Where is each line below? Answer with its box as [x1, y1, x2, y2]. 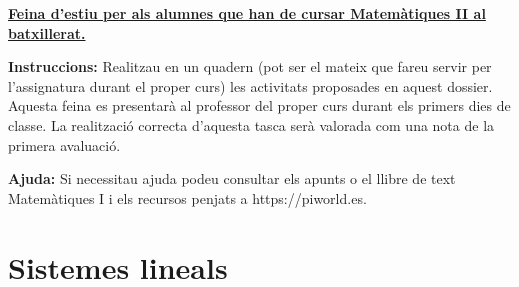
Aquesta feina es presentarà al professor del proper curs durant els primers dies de [8, 95, 511, 116]
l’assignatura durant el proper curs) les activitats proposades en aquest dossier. [8, 75, 493, 96]
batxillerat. [8, 22, 86, 43]
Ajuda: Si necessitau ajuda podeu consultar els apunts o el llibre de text [8, 168, 456, 189]
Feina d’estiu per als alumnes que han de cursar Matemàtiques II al [8, 3, 486, 23]
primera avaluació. [8, 134, 121, 155]
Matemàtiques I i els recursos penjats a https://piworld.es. [8, 187, 367, 208]
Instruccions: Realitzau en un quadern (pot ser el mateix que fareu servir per [8, 56, 492, 77]
